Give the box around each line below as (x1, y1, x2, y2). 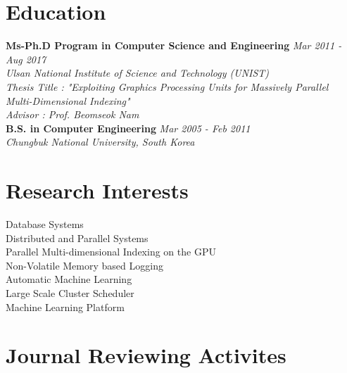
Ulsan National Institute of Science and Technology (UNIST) (6, 65, 270, 80)
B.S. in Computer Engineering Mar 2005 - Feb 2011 (6, 120, 251, 135)
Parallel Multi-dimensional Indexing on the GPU (6, 244, 216, 259)
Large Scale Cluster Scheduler (6, 285, 134, 300)
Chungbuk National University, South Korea (6, 134, 195, 149)
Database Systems (6, 217, 84, 231)
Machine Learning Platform (6, 299, 125, 314)
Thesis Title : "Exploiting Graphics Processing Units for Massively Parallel (6, 79, 329, 94)
